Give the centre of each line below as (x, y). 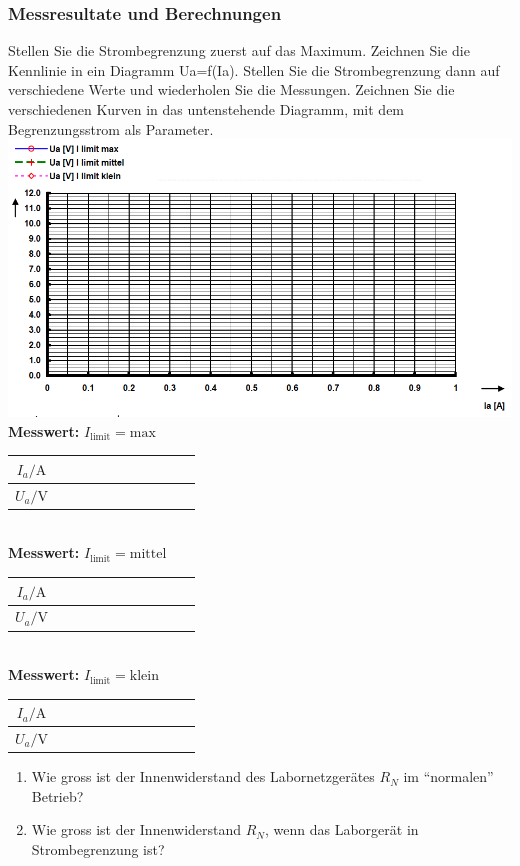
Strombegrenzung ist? (98, 848)
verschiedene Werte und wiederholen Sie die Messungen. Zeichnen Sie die (231, 89)
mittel (148, 554)
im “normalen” (448, 776)
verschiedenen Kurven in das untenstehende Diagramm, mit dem (206, 109)
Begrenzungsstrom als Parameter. (111, 128)
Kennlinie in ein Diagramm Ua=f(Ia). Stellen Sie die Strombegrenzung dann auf (254, 69)
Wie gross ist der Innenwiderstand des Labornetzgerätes (203, 776)
